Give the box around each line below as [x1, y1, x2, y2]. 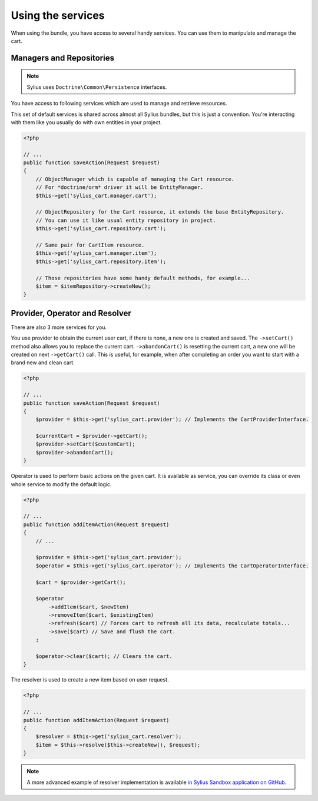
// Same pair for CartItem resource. [35, 241, 145, 248]
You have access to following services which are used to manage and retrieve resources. [11, 100, 227, 107]
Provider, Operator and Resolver [11, 308, 132, 318]
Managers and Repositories [11, 53, 115, 63]
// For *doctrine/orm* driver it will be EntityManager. [35, 184, 204, 191]
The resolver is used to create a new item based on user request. [11, 676, 169, 683]
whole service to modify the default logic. [11, 480, 112, 488]
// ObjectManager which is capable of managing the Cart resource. [35, 175, 235, 182]
